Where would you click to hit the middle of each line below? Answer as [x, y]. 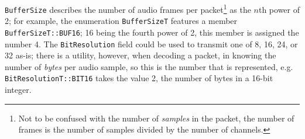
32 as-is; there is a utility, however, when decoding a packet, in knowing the [140, 55]
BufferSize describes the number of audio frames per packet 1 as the [128, 8]
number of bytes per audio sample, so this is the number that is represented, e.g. [149, 66]
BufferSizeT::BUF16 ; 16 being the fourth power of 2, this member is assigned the [152, 32]
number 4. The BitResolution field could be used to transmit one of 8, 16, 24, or [151, 44]
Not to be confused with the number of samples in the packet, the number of [156, 118]
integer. [18, 90]
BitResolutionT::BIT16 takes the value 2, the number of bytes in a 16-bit [139, 78]
